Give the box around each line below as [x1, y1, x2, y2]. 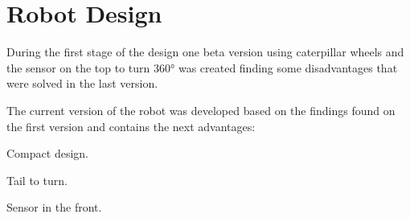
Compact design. [6, 145, 88, 162]
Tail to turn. [6, 171, 68, 188]
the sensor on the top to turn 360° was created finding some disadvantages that [6, 59, 398, 76]
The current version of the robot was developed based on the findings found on [6, 101, 396, 118]
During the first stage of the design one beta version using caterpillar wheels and [6, 43, 404, 60]
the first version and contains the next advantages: [6, 117, 256, 134]
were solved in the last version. [6, 75, 158, 92]
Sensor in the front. [6, 199, 102, 216]
